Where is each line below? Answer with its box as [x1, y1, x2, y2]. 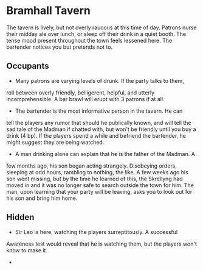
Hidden [6, 212, 35, 222]
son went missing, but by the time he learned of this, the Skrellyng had [6, 175, 184, 182]
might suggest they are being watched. [6, 138, 105, 146]
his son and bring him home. [6, 194, 78, 202]
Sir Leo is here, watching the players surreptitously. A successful [15, 228, 178, 235]
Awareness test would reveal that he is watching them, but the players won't [6, 240, 198, 247]
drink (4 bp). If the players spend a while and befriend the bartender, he [6, 132, 187, 139]
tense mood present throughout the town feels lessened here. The [6, 37, 173, 44]
